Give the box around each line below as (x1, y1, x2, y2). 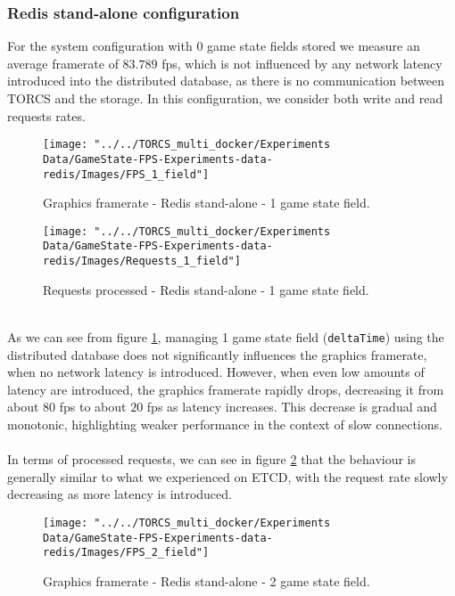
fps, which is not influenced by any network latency (161, 53, 443, 72)
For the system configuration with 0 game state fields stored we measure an (7, 37, 420, 55)
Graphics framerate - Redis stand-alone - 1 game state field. (43, 193, 370, 212)
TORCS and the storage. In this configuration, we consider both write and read (7, 89, 443, 107)
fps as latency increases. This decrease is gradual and (146, 397, 437, 416)
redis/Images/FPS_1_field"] (43, 167, 210, 181)
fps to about (59, 397, 127, 416)
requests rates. (7, 106, 86, 125)
